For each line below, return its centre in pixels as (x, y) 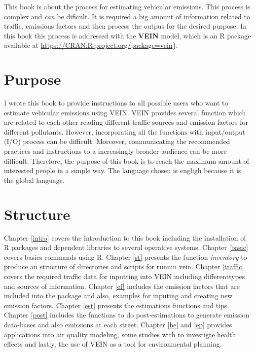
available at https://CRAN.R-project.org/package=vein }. (91, 45)
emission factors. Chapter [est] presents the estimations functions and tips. (117, 305)
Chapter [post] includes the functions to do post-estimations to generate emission (127, 315)
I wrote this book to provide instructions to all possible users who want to (116, 103)
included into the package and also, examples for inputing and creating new (118, 296)
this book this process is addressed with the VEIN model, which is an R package (127, 35)
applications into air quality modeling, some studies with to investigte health (120, 334)
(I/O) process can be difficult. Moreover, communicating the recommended (117, 141)
